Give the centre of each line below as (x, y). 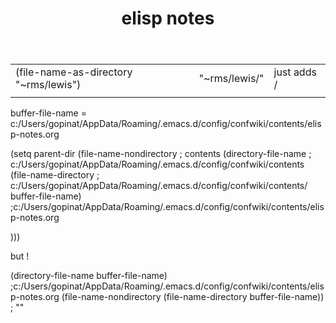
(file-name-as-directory (74, 72)
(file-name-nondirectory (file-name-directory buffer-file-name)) (193, 297)
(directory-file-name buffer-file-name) (89, 276)
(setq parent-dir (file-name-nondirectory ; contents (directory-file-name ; (161, 154)
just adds (295, 72)
